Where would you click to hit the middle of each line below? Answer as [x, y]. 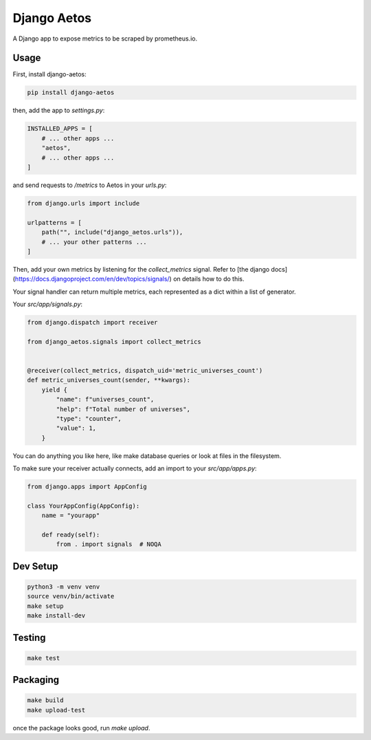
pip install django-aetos [71, 92]
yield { [55, 390]
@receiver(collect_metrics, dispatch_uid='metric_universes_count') [145, 370]
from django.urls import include [83, 203]
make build [45, 700]
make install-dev [56, 616]
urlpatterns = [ [55, 222]
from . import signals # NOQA [109, 544]
